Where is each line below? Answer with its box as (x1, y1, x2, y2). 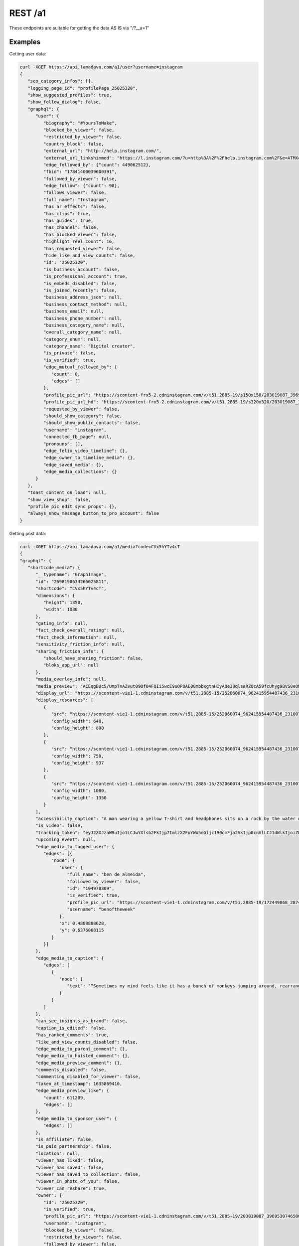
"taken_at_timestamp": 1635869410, (35, 1081, 123, 1087)
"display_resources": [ (35, 697, 94, 703)
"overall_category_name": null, (43, 329, 123, 335)
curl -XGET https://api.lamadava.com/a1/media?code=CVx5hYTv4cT (19, 544, 180, 549)
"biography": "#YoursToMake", (43, 120, 117, 126)
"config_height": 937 (51, 760, 104, 766)
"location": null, (35, 1150, 81, 1156)
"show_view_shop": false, (27, 496, 91, 502)
